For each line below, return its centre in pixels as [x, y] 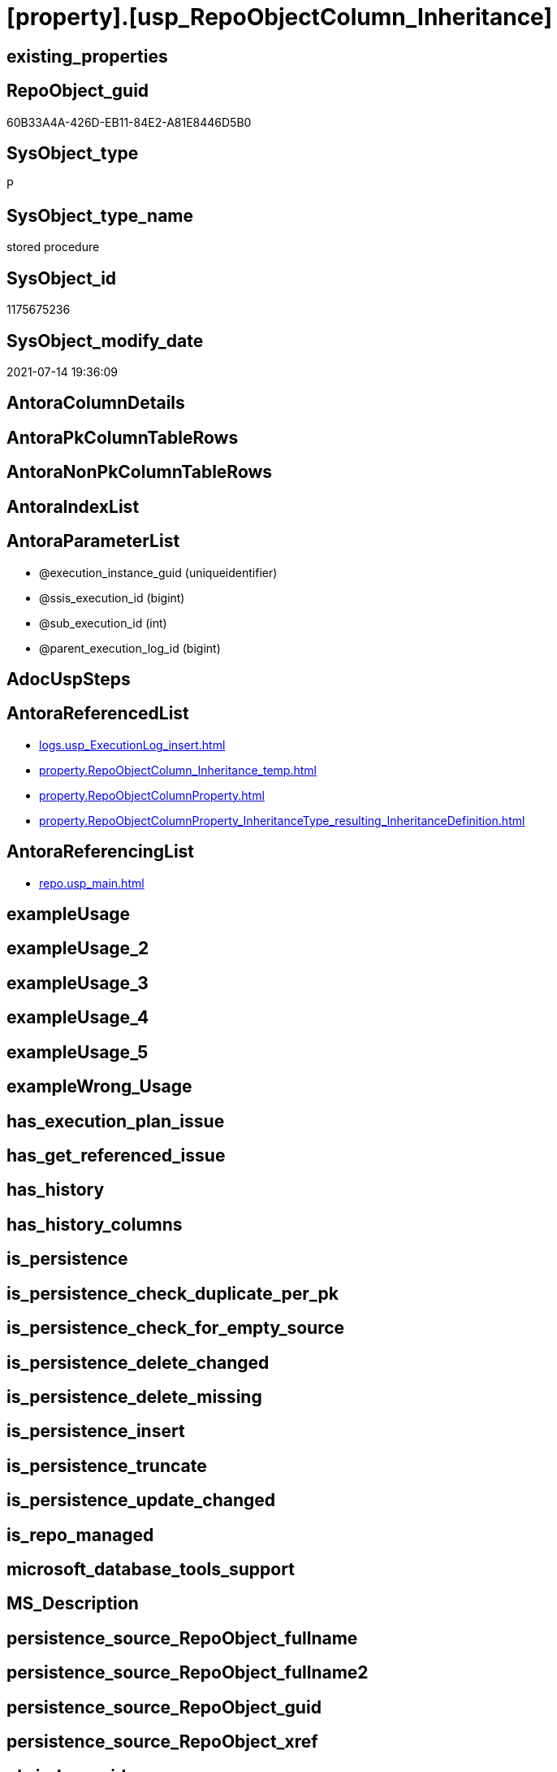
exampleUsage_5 [78, 1052]
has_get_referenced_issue [116, 1155]
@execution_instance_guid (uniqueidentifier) [158, 572]
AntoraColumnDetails [96, 403]
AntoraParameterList [93, 541]
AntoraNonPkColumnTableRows [140, 472]
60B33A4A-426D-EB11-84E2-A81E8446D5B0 [129, 122]
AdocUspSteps [69, 679]
